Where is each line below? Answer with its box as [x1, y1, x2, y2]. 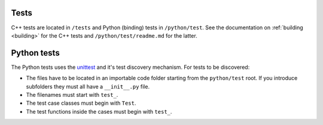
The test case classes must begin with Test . [26, 99, 136, 107]
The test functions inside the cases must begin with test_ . [26, 108, 172, 115]
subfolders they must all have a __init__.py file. [26, 83, 150, 90]
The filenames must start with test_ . [26, 91, 118, 98]
